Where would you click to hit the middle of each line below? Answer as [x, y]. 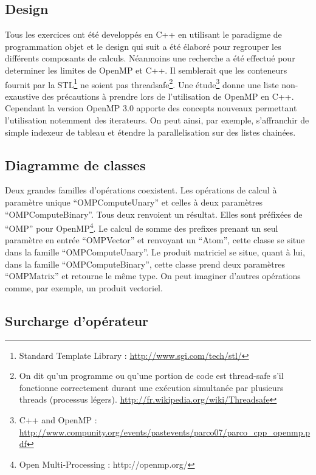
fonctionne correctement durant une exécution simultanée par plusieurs [151, 387]
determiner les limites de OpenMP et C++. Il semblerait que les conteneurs [146, 70]
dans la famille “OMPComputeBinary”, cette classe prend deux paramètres [145, 264]
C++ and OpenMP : [58, 419]
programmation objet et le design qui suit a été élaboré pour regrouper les [143, 46]
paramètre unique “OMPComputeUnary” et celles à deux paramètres [134, 202]
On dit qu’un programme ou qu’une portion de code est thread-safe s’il [151, 376]
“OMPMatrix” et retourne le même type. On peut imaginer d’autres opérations [153, 276]
